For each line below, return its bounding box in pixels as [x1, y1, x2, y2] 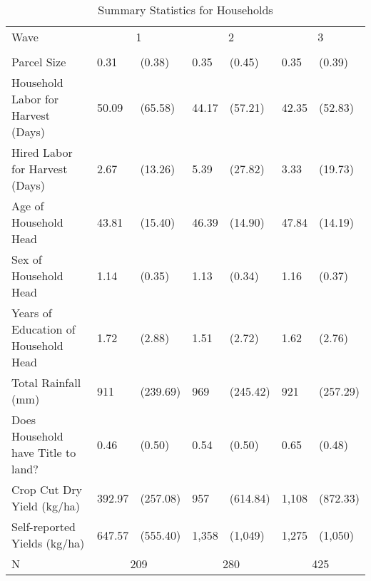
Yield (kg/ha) [11, 498, 81, 514]
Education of [11, 321, 76, 337]
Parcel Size [11, 53, 66, 70]
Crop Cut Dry [11, 481, 82, 498]
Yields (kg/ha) [11, 535, 85, 551]
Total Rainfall [11, 374, 81, 391]
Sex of [11, 251, 42, 267]
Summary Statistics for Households [98, 1, 273, 18]
